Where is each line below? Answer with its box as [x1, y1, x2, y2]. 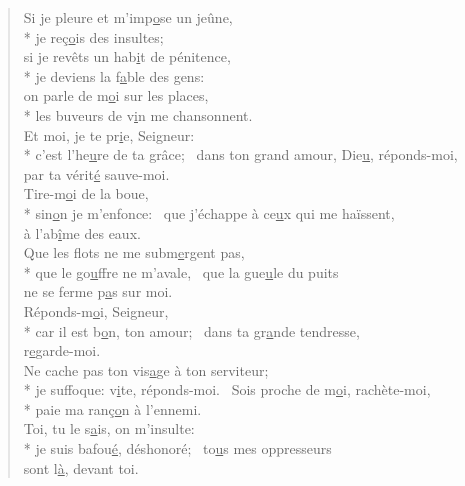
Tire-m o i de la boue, [23, 183, 149, 204]
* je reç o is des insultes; [23, 26, 164, 47]
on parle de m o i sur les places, [23, 85, 209, 106]
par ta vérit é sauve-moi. [23, 163, 170, 184]
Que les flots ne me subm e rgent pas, [23, 242, 245, 263]
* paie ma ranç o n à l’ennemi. [23, 398, 202, 419]
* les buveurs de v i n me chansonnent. [23, 104, 253, 125]
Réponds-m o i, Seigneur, [23, 300, 169, 321]
